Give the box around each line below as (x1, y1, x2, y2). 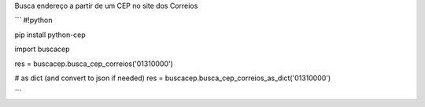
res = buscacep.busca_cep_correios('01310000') (14, 59, 173, 68)
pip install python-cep (14, 30, 86, 39)
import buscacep (14, 44, 70, 54)
